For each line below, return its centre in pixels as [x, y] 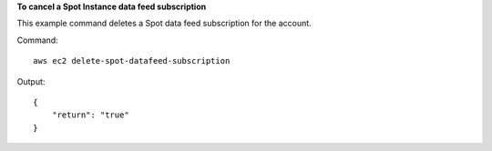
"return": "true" [90, 115]
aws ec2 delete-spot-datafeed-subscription [132, 61]
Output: [31, 81]
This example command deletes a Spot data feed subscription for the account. [164, 24]
